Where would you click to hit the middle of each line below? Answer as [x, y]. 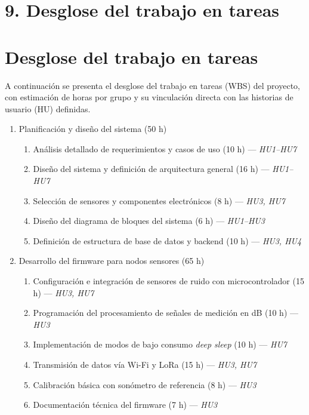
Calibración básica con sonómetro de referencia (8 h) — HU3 [145, 384]
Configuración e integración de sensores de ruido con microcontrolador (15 [169, 281]
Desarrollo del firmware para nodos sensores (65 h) [112, 261]
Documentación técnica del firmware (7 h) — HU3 [125, 405]
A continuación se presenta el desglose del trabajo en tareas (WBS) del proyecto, [152, 85]
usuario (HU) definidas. [48, 108]
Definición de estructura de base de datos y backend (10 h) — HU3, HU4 [167, 240]
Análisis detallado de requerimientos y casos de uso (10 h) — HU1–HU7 [165, 148]
